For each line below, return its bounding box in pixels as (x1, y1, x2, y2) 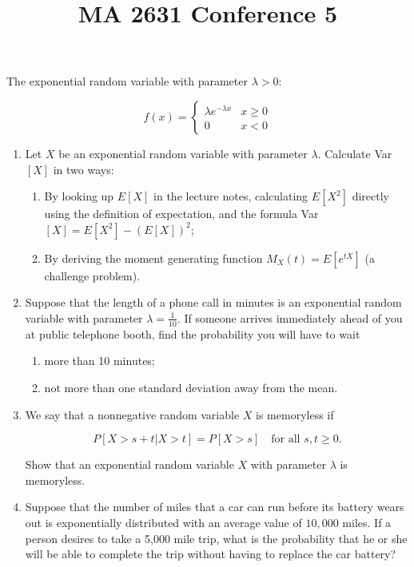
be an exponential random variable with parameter (58, 145, 308, 161)
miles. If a (342, 513, 392, 530)
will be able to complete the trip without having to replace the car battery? (25, 545, 396, 562)
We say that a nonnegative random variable (25, 406, 240, 422)
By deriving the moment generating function (44, 249, 263, 266)
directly (352, 188, 390, 204)
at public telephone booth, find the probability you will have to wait (25, 325, 360, 342)
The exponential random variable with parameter (6, 73, 248, 89)
